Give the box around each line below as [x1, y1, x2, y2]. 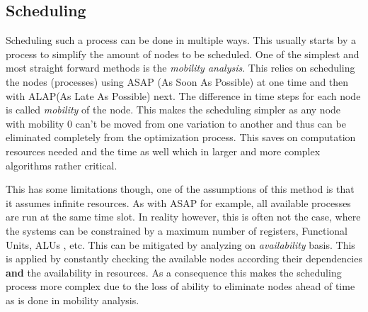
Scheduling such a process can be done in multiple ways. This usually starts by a [6, 33, 356, 48]
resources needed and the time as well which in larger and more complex [6, 143, 321, 158]
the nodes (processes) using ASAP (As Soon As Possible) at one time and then [6, 74, 349, 89]
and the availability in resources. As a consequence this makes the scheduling [6, 264, 342, 279]
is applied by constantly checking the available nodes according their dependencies [6, 251, 362, 266]
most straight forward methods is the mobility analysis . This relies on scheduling [6, 60, 355, 75]
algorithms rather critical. [6, 157, 117, 172]
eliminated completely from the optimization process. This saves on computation [6, 130, 356, 145]
